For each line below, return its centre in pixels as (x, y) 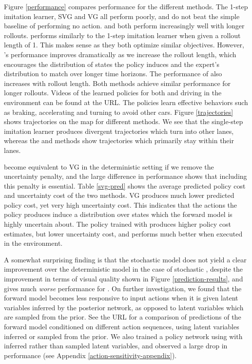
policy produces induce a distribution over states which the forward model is (118, 214)
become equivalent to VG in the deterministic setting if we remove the (109, 166)
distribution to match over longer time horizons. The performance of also (113, 74)
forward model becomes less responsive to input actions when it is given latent (121, 298)
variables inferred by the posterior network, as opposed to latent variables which (124, 307)
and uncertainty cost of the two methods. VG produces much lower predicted (119, 195)
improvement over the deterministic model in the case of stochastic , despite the (124, 269)
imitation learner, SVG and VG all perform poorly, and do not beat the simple (122, 16)
